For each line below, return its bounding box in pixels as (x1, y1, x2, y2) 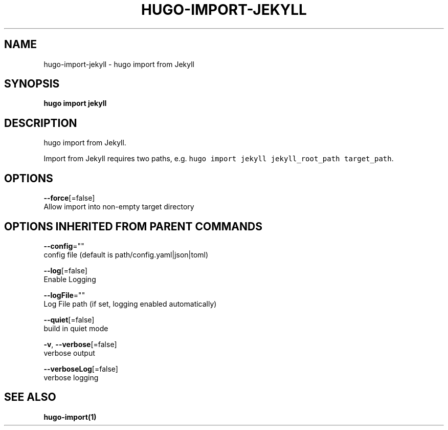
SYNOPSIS (4, 77, 60, 91)
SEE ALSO (4, 391, 56, 404)
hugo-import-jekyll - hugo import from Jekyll (43, 59, 194, 69)
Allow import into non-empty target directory (43, 202, 194, 211)
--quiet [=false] (43, 315, 95, 324)
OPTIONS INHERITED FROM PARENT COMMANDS (4, 220, 262, 233)
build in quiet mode (43, 324, 108, 333)
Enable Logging (43, 274, 96, 284)
